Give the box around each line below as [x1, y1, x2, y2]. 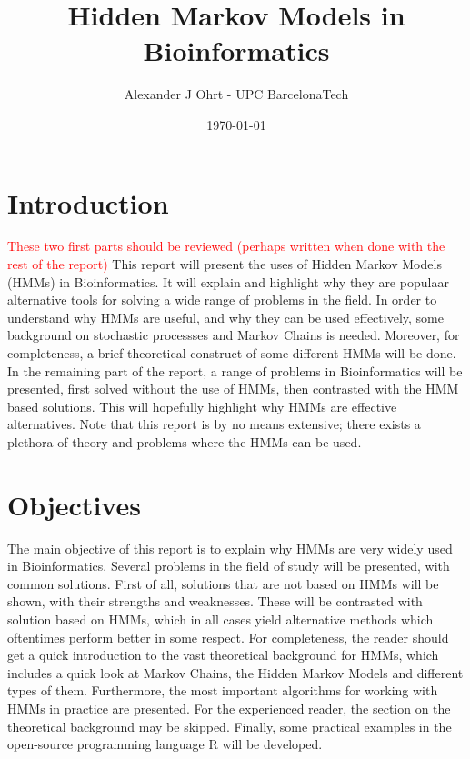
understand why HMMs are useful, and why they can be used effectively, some [7, 307, 444, 326]
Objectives [7, 485, 141, 523]
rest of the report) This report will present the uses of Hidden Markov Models [7, 255, 442, 274]
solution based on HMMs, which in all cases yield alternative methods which [7, 610, 434, 629]
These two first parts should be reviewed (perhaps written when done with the [7, 236, 445, 255]
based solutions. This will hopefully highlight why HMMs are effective [7, 396, 397, 415]
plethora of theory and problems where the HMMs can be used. [7, 432, 362, 451]
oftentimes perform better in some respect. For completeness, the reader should [7, 627, 449, 646]
